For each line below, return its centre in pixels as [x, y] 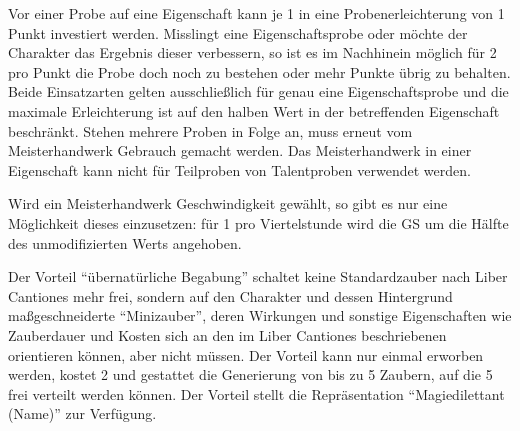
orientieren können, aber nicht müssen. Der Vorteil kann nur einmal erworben [246, 354]
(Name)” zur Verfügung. [82, 413]
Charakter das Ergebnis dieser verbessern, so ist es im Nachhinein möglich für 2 [252, 52]
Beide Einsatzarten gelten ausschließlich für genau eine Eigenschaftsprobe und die [258, 91]
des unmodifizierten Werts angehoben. [125, 242]
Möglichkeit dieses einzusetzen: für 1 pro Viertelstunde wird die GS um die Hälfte [258, 222]
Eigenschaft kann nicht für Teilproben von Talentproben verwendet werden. [239, 169]
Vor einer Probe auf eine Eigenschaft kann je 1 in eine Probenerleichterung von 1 [256, 13]
